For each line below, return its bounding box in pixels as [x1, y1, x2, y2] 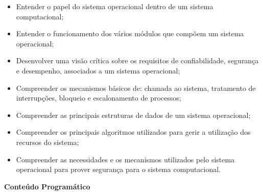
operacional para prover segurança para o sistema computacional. [16, 164, 221, 175]
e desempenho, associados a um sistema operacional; [16, 65, 180, 76]
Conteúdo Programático [4, 181, 90, 191]
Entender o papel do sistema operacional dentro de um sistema [16, 1, 213, 11]
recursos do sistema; [16, 136, 79, 147]
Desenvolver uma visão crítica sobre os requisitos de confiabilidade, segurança [16, 55, 259, 66]
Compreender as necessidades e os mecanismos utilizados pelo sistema [16, 154, 235, 164]
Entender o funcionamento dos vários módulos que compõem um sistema [16, 28, 244, 39]
